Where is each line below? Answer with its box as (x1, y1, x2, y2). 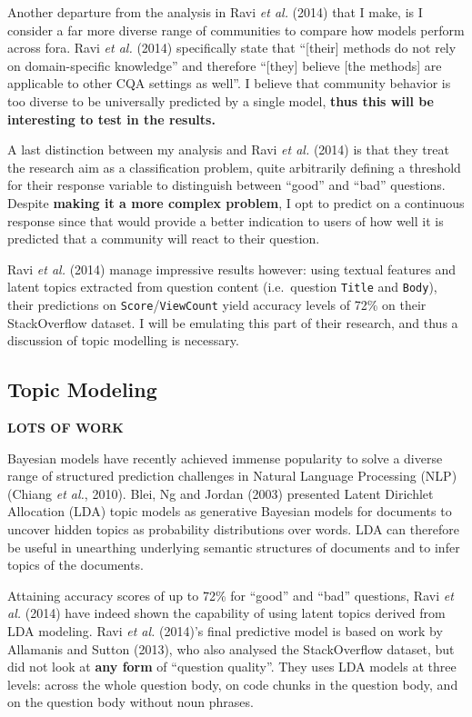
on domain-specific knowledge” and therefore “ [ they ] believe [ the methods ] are (7, 55, 442, 75)
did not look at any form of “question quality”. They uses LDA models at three (7, 657, 457, 676)
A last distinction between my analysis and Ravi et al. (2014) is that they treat (7, 140, 449, 159)
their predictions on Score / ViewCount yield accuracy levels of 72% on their (7, 294, 427, 314)
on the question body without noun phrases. (7, 692, 254, 712)
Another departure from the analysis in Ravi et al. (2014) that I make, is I (7, 3, 423, 21)
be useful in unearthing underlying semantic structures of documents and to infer (7, 537, 460, 556)
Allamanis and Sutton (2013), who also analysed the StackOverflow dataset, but (7, 639, 455, 658)
